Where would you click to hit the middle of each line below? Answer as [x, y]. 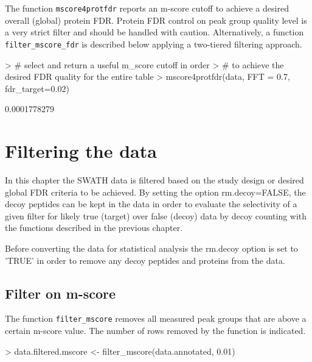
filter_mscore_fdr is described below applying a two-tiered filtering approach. [154, 44]
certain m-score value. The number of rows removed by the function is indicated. [155, 331]
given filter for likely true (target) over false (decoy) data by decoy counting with [156, 215]
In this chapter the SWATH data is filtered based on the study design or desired [154, 180]
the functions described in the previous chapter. [94, 228]
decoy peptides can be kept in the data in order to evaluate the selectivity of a [151, 204]
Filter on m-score [61, 293]
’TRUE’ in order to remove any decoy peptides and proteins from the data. [145, 260]
